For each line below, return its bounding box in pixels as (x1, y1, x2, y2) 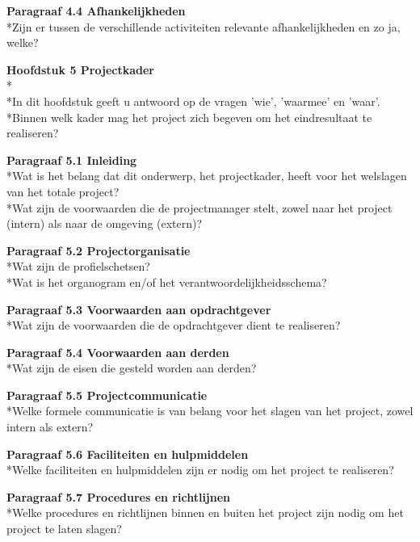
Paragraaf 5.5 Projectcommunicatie (6, 386, 208, 403)
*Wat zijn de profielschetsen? (6, 258, 150, 275)
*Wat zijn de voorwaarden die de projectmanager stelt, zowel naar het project (6, 199, 393, 216)
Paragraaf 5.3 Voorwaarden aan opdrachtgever (6, 300, 271, 317)
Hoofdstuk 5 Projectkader (6, 61, 154, 78)
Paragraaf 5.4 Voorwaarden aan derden (6, 343, 229, 360)
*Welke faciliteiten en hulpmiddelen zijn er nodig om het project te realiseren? (6, 461, 394, 478)
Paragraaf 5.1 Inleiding (6, 151, 137, 168)
